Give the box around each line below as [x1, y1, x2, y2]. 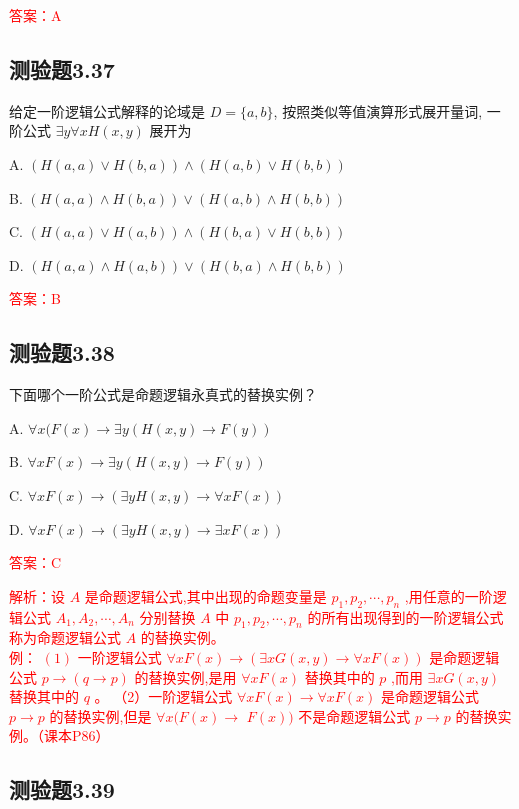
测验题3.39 [9, 774, 115, 805]
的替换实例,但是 [49, 705, 152, 726]
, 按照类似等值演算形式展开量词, [273, 100, 483, 121]
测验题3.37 [9, 53, 115, 84]
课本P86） [43, 725, 110, 746]
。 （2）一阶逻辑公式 [94, 686, 233, 707]
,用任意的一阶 [404, 585, 493, 606]
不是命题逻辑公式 [298, 705, 411, 726]
